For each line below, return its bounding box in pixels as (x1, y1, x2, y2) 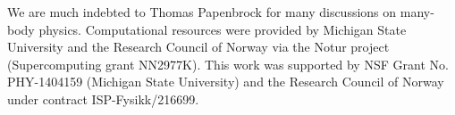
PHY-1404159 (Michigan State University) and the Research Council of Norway (7, 72, 444, 91)
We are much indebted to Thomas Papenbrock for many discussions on (7, 3, 397, 21)
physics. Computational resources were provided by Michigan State (38, 20, 407, 38)
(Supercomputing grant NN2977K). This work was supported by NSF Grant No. (7, 54, 449, 73)
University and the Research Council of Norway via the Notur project (7, 37, 390, 56)
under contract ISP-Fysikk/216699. (7, 89, 199, 108)
